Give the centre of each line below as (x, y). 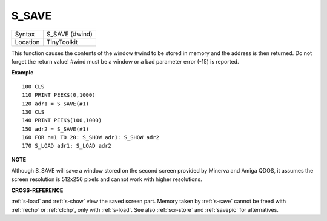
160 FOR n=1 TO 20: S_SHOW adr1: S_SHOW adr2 (91, 137)
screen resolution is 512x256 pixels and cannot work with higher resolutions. (107, 179)
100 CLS (33, 87)
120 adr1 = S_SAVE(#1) (56, 104)
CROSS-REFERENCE (37, 190)
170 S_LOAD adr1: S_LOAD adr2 (67, 146)
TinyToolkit (62, 42)
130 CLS (33, 112)
